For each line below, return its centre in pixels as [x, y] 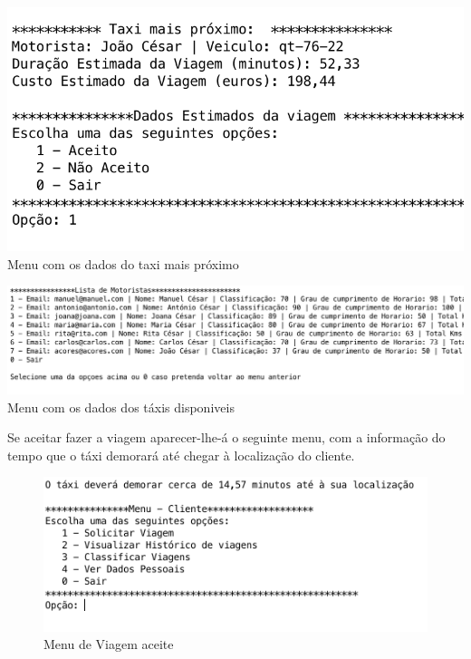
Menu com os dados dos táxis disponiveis [121, 407]
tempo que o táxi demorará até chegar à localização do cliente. [181, 455]
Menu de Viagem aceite [109, 644]
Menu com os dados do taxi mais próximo [123, 263]
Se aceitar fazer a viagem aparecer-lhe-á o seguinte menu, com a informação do [226, 437]
